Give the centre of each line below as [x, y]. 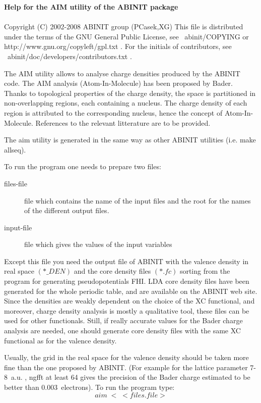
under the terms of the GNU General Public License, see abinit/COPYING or [126, 36]
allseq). [15, 149]
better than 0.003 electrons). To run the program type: [89, 387]
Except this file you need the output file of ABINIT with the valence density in [126, 261]
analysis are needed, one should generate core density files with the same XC [122, 331]
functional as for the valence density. [60, 340]
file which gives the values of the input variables [98, 244]
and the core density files [112, 271]
